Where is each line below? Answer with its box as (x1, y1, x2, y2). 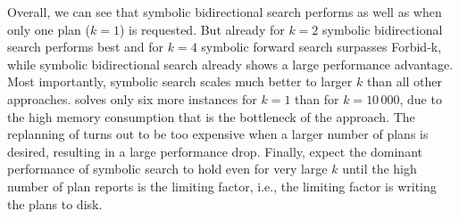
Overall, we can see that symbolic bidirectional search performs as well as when (7, 3, 442, 20)
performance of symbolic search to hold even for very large (7, 159, 328, 178)
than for (295, 89, 339, 108)
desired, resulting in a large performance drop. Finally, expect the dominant (7, 142, 422, 160)
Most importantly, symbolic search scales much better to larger (7, 72, 353, 91)
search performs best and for (7, 37, 163, 56)
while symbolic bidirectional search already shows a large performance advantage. (7, 54, 454, 73)
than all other (366, 72, 443, 91)
